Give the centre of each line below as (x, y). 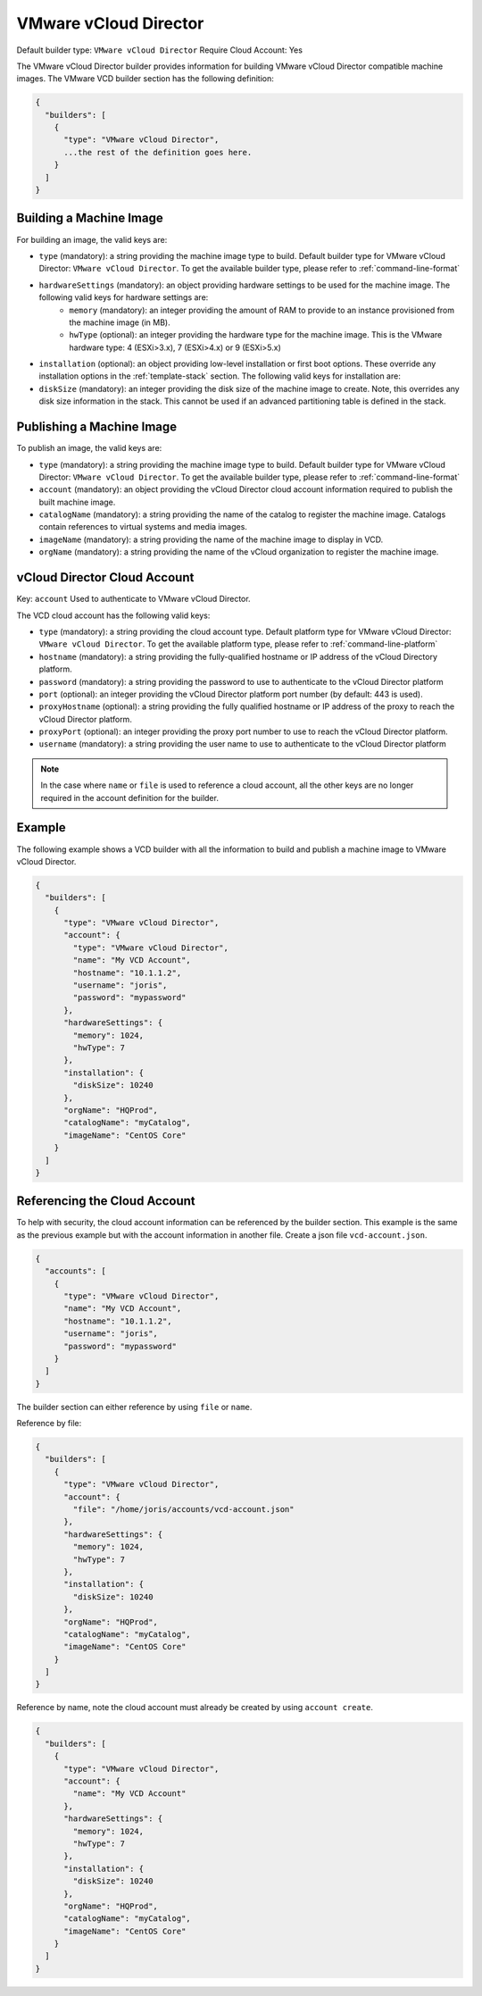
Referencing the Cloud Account (106, 1201)
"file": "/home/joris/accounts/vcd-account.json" (183, 1509)
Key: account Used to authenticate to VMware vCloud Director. (133, 599)
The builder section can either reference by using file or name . (134, 1407)
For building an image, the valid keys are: (92, 239)
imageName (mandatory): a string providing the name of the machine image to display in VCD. (211, 539)
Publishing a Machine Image (97, 427)
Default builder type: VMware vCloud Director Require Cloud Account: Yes (160, 50)
